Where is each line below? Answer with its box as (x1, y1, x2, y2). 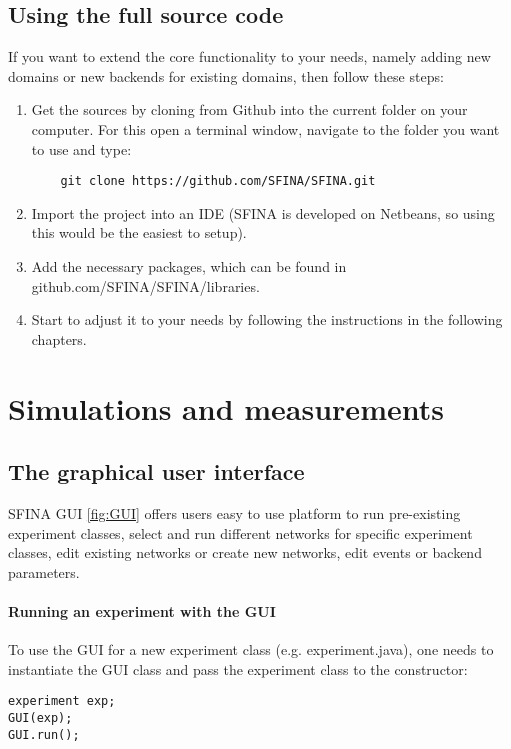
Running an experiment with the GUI (8, 600, 276, 621)
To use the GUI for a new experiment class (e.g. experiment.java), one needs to (8, 639, 494, 660)
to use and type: (31, 138, 132, 159)
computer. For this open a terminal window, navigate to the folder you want (31, 118, 500, 139)
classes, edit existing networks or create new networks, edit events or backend (8, 542, 482, 563)
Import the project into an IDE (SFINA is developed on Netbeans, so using (31, 202, 495, 223)
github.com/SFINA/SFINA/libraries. (31, 275, 260, 296)
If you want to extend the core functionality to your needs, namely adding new (8, 46, 491, 67)
